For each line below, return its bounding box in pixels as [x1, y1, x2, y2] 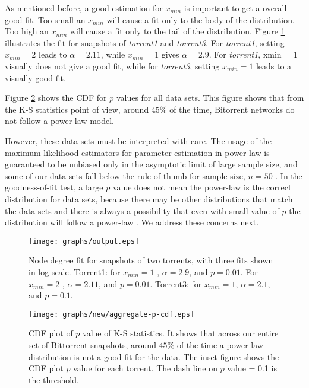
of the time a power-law [176, 338, 263, 351]
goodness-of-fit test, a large [5, 181, 103, 193]
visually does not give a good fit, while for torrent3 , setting [5, 59, 220, 72]
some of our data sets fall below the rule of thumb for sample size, [5, 169, 245, 182]
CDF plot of [29, 327, 73, 339]
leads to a [256, 59, 292, 72]
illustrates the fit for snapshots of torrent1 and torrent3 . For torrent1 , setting [5, 36, 285, 49]
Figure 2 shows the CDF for [5, 91, 107, 104]
